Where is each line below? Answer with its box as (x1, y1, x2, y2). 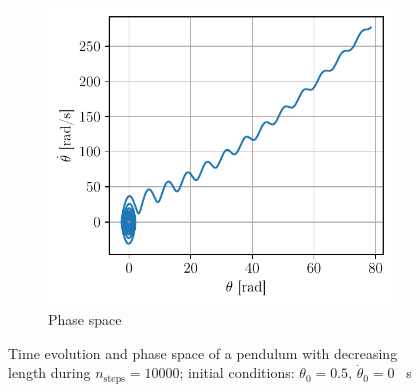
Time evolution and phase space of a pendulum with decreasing (8, 342, 398, 363)
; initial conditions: (179, 362, 295, 383)
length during (8, 362, 91, 383)
